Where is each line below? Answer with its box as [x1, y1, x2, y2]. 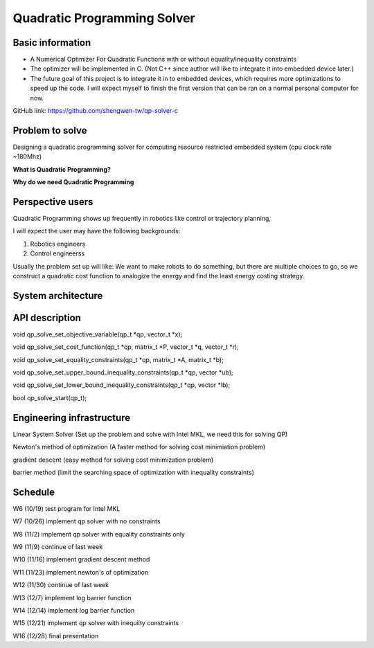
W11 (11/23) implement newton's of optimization [12, 568, 149, 576]
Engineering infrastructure [12, 412, 131, 424]
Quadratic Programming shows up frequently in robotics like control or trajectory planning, [12, 215, 271, 222]
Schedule [12, 486, 55, 498]
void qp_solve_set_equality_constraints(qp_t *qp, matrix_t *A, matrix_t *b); [12, 355, 224, 363]
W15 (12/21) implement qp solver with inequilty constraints [12, 619, 179, 627]
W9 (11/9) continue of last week [12, 542, 103, 550]
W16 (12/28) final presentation [12, 631, 99, 640]
